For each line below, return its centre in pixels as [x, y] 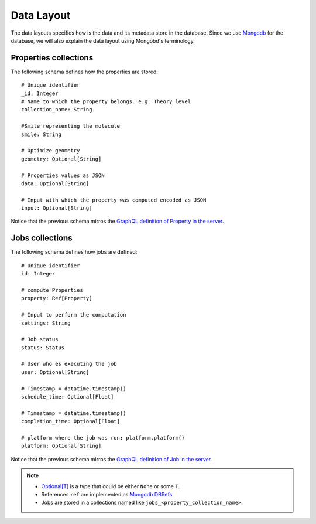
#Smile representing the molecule [71, 126]
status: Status [43, 348]
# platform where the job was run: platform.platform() [103, 438]
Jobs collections [42, 238]
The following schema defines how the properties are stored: [84, 72]
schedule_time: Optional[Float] [68, 397]
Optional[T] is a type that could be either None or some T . [111, 486]
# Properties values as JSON [63, 175]
